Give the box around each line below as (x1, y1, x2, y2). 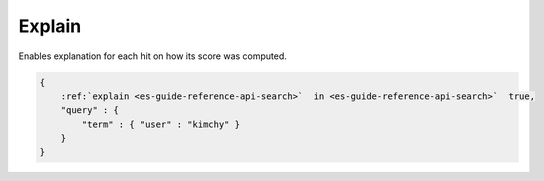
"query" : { (60, 105, 120, 116)
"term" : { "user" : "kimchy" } (81, 118, 240, 130)
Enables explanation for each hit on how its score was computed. (18, 50, 287, 62)
